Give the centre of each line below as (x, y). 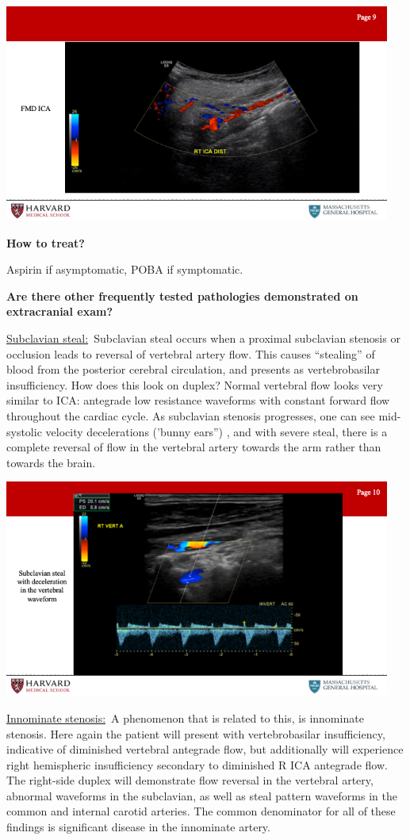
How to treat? (46, 242)
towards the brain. (51, 462)
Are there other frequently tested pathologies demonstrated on (182, 295)
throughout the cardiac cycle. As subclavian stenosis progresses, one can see (191, 415)
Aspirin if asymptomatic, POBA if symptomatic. (125, 269)
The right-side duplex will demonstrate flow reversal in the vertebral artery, (190, 780)
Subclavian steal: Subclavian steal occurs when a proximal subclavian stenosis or (203, 338)
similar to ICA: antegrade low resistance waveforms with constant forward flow (198, 400)
